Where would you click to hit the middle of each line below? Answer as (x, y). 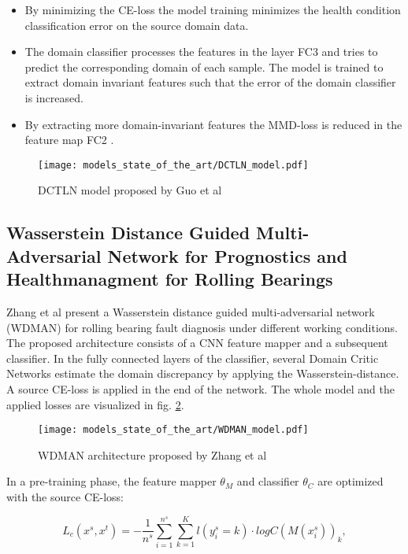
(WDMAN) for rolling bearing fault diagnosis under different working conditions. (202, 327)
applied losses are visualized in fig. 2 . (95, 404)
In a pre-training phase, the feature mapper (111, 481)
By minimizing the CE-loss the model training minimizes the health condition (213, 9)
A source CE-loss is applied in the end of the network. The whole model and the (200, 388)
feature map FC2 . (69, 140)
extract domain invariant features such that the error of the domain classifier (210, 82)
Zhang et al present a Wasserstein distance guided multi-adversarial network (191, 311)
